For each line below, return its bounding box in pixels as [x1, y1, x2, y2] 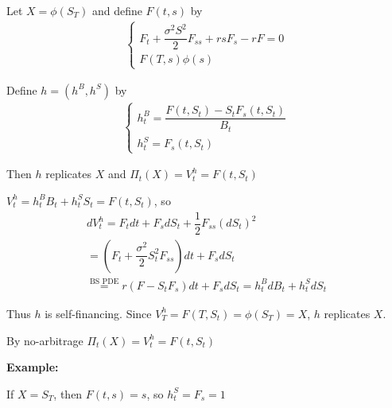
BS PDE [89, 278, 119, 286]
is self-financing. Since [45, 305, 152, 321]
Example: [6, 359, 59, 375]
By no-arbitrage [6, 332, 83, 348]
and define [91, 2, 142, 18]
